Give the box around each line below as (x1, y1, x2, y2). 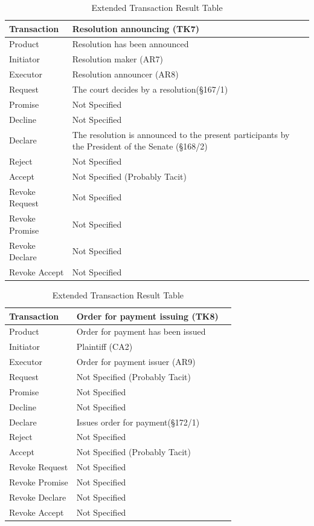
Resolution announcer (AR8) (72, 68, 179, 81)
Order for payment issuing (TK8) (76, 309, 219, 322)
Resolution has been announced (72, 38, 189, 50)
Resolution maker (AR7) (72, 53, 163, 65)
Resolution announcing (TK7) (72, 22, 200, 35)
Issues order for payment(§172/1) (76, 415, 200, 428)
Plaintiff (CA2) (76, 340, 133, 353)
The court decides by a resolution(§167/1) (72, 82, 228, 95)
